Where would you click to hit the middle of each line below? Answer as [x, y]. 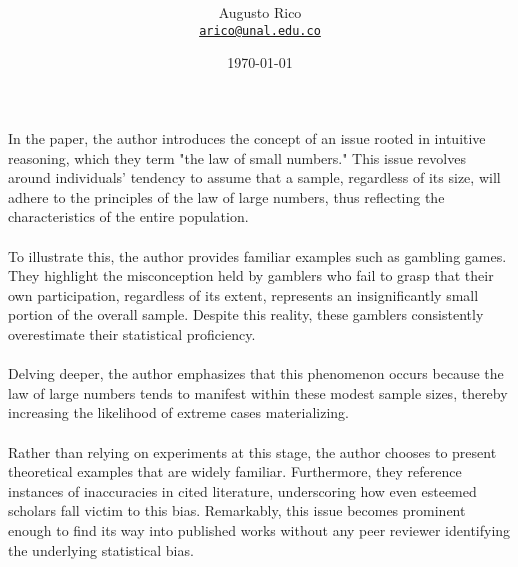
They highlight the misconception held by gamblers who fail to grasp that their [251, 275]
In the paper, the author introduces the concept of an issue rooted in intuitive [247, 138]
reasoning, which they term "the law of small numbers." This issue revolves [237, 157]
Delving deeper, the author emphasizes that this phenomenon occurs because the [256, 373]
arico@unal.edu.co [260, 30]
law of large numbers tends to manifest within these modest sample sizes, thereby [258, 392]
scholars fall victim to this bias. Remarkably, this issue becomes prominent [237, 510]
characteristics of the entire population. [128, 216]
